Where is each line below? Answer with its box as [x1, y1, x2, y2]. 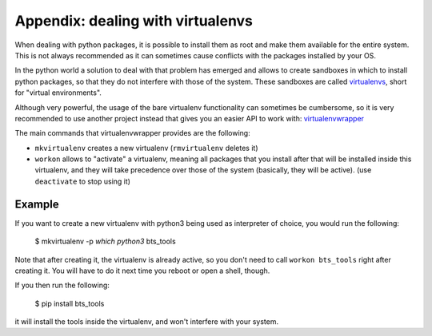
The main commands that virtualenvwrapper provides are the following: [14, 128, 251, 138]
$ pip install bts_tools [34, 298, 105, 308]
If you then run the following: [14, 280, 110, 291]
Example [14, 197, 59, 211]
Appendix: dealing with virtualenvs [14, 12, 254, 30]
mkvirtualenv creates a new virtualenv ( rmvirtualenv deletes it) [34, 143, 258, 152]
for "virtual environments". [14, 88, 102, 97]
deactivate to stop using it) [34, 176, 131, 186]
